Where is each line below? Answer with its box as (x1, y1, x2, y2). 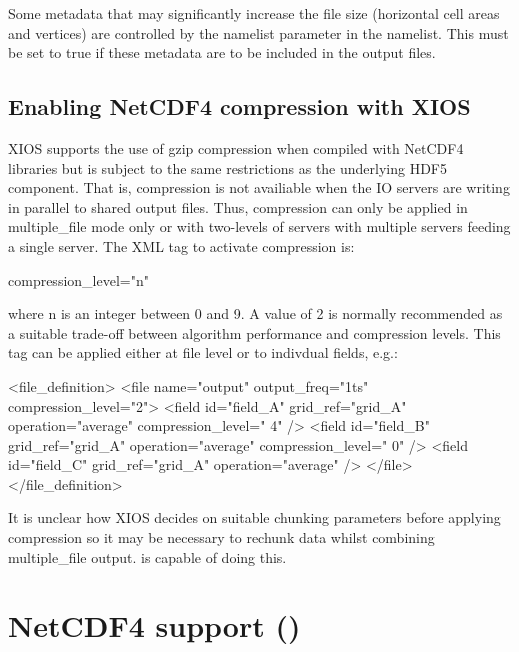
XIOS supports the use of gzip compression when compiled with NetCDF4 (8, 137, 464, 158)
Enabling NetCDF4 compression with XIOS (8, 91, 471, 122)
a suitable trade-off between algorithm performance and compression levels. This (8, 322, 501, 343)
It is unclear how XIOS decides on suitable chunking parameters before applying (8, 507, 501, 528)
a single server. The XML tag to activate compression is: (8, 235, 355, 256)
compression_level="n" (8, 269, 149, 290)
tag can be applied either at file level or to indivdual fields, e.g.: (8, 342, 398, 363)
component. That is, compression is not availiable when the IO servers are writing (8, 177, 510, 198)
